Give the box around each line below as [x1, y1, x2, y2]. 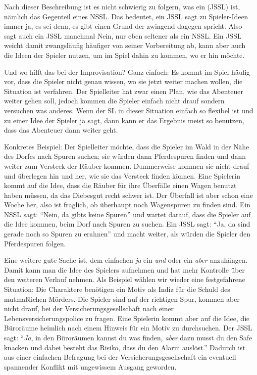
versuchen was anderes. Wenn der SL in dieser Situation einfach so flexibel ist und [4, 105, 254, 115]
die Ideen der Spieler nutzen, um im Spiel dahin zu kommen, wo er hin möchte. [4, 49, 245, 60]
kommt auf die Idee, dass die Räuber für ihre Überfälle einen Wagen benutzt [4, 180, 237, 190]
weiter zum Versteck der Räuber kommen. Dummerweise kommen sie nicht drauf [4, 160, 250, 171]
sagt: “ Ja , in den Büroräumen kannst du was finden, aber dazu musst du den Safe [4, 332, 252, 342]
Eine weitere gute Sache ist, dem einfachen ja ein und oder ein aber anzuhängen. [4, 255, 248, 265]
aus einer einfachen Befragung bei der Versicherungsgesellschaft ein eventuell [4, 352, 236, 362]
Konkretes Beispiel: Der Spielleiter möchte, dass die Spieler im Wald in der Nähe [4, 141, 249, 151]
